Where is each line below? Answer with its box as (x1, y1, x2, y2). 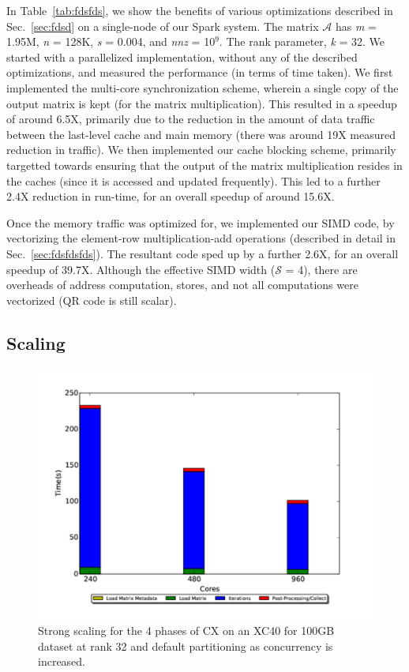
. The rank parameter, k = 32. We (219, 33, 385, 50)
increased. (38, 653, 86, 670)
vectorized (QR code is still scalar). (6, 291, 177, 308)
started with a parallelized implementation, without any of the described (6, 48, 358, 65)
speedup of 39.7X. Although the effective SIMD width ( (6, 261, 276, 277)
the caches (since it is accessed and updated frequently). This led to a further (6, 172, 381, 189)
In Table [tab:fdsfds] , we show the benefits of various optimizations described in (6, 2, 393, 18)
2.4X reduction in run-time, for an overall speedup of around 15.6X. (6, 188, 335, 205)
